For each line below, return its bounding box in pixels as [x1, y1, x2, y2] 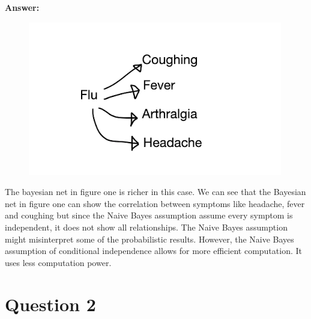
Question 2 [5, 291, 96, 316]
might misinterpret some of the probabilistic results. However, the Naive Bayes [5, 232, 294, 245]
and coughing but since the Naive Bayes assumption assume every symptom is [5, 209, 293, 221]
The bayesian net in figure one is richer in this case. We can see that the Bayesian [5, 185, 306, 198]
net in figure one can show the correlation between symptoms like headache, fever [5, 197, 305, 209]
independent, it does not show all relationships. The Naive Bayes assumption [5, 220, 288, 233]
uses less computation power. [5, 256, 112, 268]
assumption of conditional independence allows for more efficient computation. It [5, 244, 302, 257]
